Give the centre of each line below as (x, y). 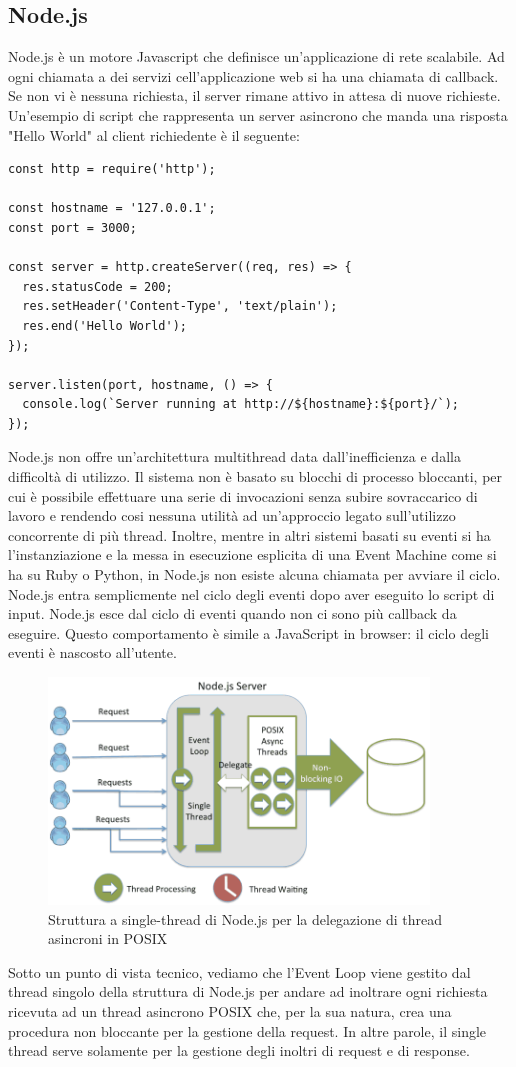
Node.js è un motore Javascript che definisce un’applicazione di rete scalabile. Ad (256, 56)
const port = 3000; (72, 227)
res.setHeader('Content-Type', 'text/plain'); (180, 306)
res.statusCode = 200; (97, 286)
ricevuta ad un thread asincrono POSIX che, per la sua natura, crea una (230, 1010)
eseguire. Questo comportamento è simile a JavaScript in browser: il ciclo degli (248, 632)
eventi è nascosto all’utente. (92, 652)
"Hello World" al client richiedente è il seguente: (154, 134)
